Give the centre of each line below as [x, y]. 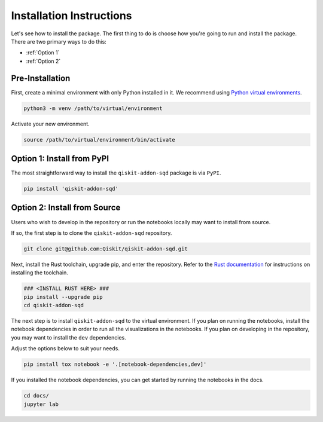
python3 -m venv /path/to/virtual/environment [93, 108]
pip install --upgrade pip [63, 297]
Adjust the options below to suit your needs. [65, 348]
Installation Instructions [71, 16]
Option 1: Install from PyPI [60, 158]
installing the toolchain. [39, 273]
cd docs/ [36, 396]
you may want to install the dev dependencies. [69, 337]
